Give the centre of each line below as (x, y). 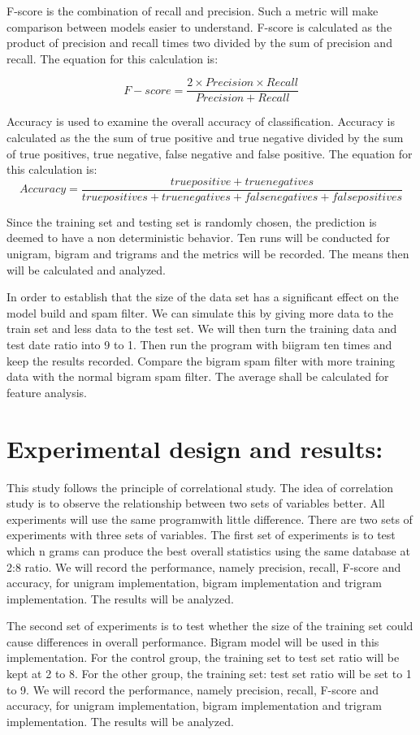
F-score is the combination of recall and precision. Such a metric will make (193, 11)
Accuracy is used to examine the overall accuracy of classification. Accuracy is (201, 121)
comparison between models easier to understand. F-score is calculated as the (199, 26)
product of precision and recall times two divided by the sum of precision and (199, 43)
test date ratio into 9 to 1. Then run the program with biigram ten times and (199, 345)
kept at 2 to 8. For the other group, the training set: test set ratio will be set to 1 (209, 674)
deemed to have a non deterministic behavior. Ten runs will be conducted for (199, 238)
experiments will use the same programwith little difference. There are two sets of (210, 519)
